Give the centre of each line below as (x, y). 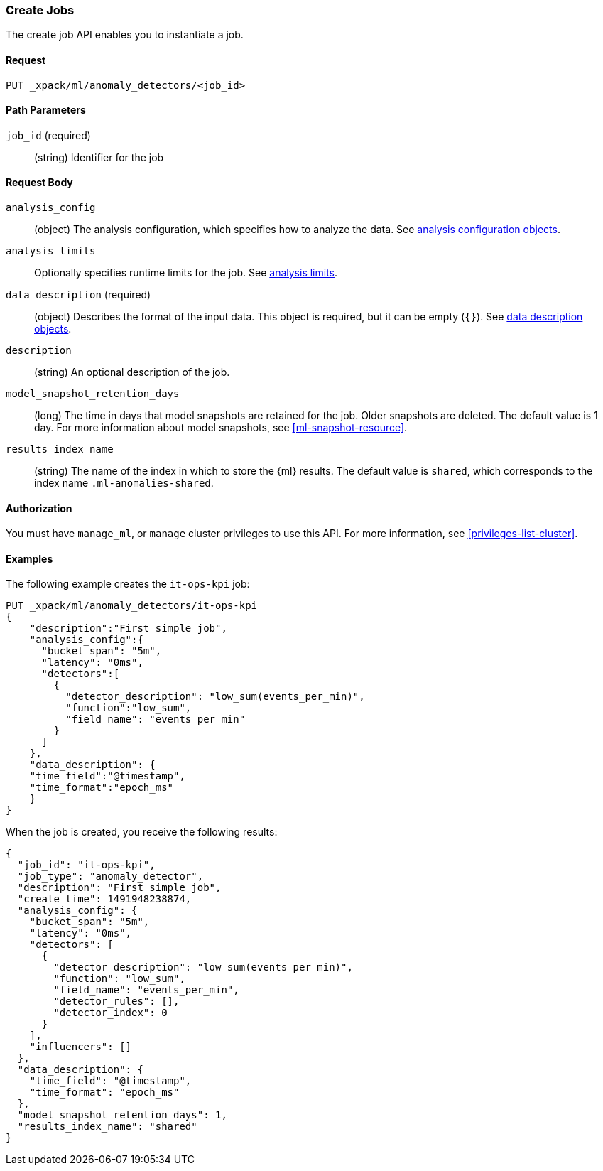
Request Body (39, 183)
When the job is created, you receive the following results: (142, 832)
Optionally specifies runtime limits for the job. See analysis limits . (186, 273)
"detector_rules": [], (116, 1002)
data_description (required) (78, 295)
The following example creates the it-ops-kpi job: (128, 584)
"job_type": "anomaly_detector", (110, 876)
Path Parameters (46, 110)
